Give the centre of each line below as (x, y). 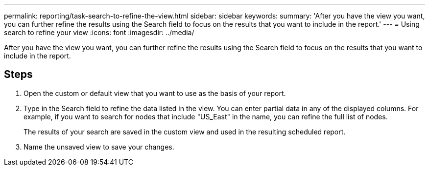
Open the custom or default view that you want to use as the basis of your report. (155, 93)
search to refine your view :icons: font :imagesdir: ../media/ (99, 32)
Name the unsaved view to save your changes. (99, 147)
